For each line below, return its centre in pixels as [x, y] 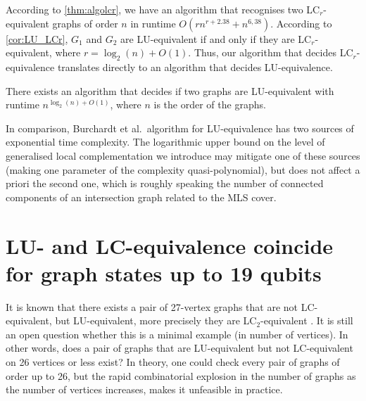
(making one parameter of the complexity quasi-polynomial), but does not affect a [183, 169]
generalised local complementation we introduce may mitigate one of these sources [183, 155]
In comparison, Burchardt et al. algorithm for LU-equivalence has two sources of [180, 128]
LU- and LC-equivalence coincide [170, 245]
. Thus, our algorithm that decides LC [271, 52]
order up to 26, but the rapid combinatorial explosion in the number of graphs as [181, 375]
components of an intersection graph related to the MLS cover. [141, 197]
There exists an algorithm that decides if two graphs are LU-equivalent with [170, 90]
